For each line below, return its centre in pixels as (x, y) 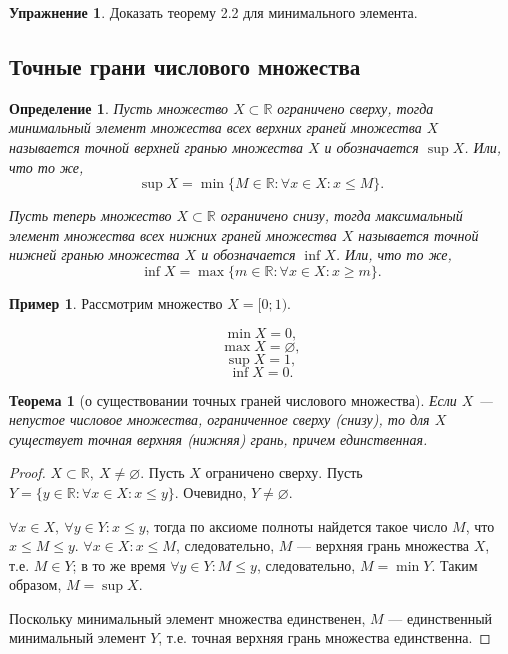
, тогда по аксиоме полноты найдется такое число (296, 525)
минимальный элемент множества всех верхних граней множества (215, 127)
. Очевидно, (210, 491)
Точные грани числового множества (185, 65)
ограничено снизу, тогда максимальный (341, 215)
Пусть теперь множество (90, 215)
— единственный (440, 617)
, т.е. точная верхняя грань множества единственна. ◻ (324, 637)
